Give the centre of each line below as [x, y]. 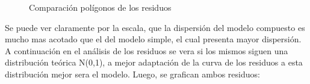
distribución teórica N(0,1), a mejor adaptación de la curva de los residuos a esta [154, 62]
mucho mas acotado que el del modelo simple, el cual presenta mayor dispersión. [153, 39]
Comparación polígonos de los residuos [100, 7]
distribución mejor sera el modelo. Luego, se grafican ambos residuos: [132, 74]
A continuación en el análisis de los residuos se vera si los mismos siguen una [147, 50]
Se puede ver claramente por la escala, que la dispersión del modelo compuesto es [155, 27]
